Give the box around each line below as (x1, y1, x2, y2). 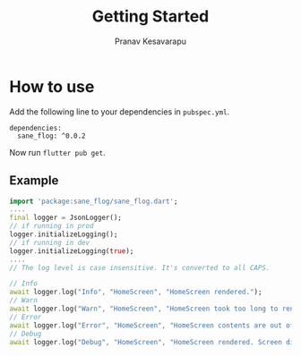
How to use (9, 76, 95, 97)
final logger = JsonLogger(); (9, 213, 123, 223)
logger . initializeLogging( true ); (9, 246, 134, 256)
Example (9, 173, 59, 189)
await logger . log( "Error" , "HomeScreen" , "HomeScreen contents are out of (9, 320, 295, 330)
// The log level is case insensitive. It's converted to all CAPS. (9, 263, 271, 272)
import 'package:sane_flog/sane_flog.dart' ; (9, 197, 178, 206)
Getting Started (91, 6, 210, 27)
